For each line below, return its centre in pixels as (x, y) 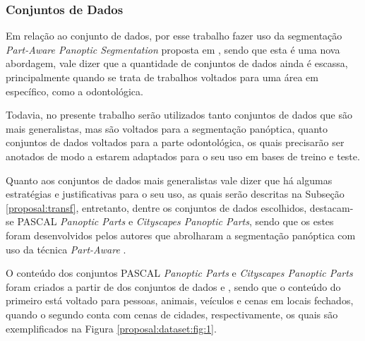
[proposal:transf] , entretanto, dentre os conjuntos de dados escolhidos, (156, 207)
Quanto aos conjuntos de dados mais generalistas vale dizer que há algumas (169, 180)
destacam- (331, 207)
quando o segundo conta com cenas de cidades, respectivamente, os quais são (172, 314)
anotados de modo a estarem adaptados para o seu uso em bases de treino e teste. (183, 156)
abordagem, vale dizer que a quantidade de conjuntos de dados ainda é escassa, (177, 63)
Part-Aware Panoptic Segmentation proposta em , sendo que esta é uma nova (173, 49)
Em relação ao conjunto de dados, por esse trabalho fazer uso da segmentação (174, 36)
